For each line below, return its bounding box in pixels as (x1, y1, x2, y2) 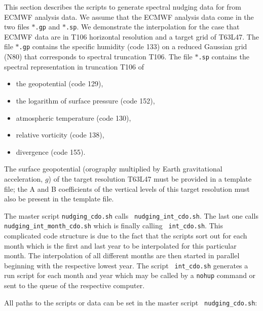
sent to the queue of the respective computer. (4, 280, 145, 291)
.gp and (35, 21, 60, 32)
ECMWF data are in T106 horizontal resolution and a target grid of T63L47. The (4, 31, 259, 42)
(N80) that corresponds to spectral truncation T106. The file (4, 51, 193, 62)
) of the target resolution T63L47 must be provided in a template (48, 173, 252, 184)
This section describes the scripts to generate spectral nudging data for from (4, 2, 241, 12)
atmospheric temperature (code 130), (16, 112, 131, 123)
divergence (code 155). (16, 146, 86, 157)
